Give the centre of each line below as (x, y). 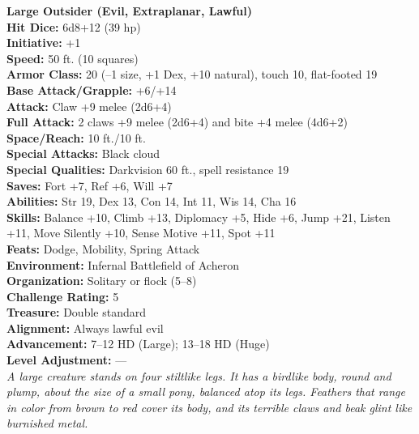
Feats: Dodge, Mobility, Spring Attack (103, 248)
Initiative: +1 (44, 43)
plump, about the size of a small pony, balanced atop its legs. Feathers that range (206, 391)
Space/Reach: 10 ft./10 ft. (76, 137)
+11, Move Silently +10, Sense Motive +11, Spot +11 (141, 233)
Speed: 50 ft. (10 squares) (73, 58)
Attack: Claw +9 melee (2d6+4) (89, 106)
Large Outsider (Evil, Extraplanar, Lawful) (130, 11)
